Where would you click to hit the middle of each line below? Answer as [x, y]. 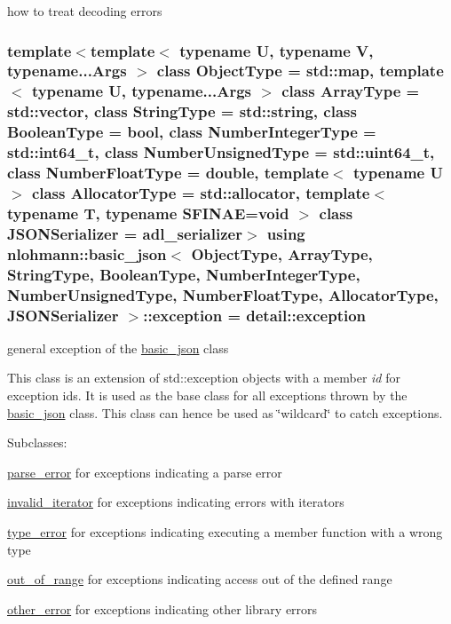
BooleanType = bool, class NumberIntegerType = [192, 132]
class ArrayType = [351, 91]
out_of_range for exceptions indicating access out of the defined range [200, 579]
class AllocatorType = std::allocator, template [201, 192]
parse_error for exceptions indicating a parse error [145, 472]
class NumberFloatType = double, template [168, 173]
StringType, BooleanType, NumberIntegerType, [184, 274]
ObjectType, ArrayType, [282, 253]
